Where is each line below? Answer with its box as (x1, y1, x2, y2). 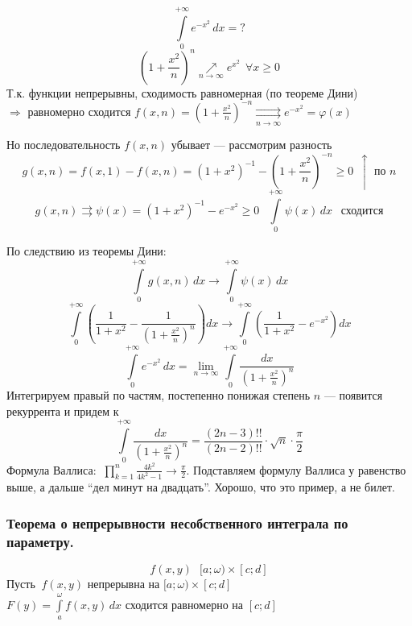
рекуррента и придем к (6, 402, 119, 419)
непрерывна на (87, 575, 160, 592)
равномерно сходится (27, 102, 131, 119)
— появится (323, 387, 383, 404)
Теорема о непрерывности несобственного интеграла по (6, 512, 348, 533)
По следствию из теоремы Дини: (6, 243, 167, 259)
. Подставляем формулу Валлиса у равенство (186, 461, 406, 478)
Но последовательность (6, 136, 121, 153)
